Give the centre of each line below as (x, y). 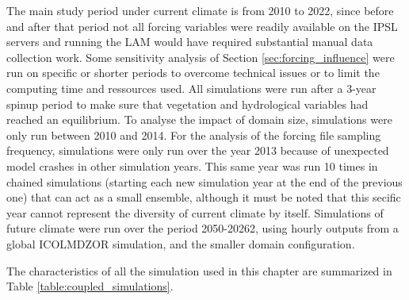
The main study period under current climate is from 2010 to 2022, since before (200, 10)
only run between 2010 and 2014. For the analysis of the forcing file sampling (194, 135)
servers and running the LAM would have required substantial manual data (190, 42)
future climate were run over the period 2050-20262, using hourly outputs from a (203, 228)
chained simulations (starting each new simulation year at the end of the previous (204, 181)
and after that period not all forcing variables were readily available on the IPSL (202, 26)
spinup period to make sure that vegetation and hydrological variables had (187, 104)
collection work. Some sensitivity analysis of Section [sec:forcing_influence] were (201, 57)
